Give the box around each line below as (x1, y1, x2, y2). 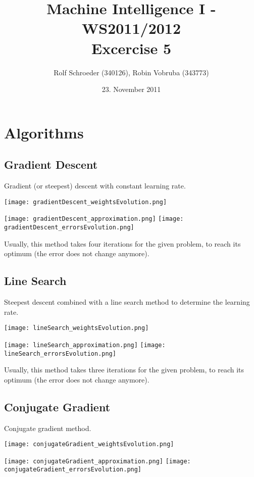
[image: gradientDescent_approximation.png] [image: (4, 215, 184, 223)
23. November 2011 (101, 84, 161, 94)
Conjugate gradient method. (4, 422, 91, 433)
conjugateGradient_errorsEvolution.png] (4, 466, 142, 473)
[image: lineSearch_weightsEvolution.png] (4, 324, 149, 332)
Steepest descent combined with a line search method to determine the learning (4, 297, 250, 307)
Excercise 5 (91, 37, 172, 58)
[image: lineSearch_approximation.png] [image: (4, 341, 166, 349)
